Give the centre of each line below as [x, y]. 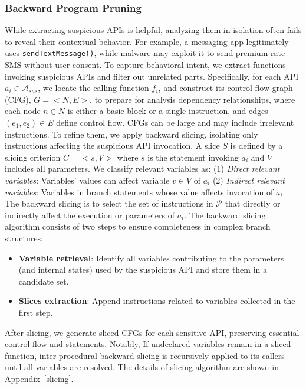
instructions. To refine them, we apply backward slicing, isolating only [131, 134]
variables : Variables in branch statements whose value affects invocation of [139, 192]
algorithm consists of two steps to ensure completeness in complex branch [138, 226]
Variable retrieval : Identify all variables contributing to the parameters [151, 258]
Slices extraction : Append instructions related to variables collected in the [157, 301]
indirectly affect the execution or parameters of [90, 215]
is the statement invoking [193, 157]
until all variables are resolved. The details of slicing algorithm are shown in [142, 367]
